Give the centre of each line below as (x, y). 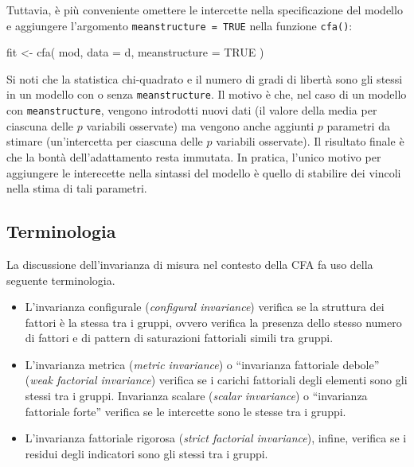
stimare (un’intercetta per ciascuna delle (105, 141)
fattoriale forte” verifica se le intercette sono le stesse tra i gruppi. (186, 411)
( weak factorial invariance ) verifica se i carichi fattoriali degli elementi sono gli (216, 380)
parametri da (358, 125)
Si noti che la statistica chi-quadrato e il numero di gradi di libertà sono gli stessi (205, 78)
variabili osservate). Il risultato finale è (310, 141)
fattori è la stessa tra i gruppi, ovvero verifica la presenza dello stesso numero (213, 322)
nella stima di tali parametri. (77, 188)
